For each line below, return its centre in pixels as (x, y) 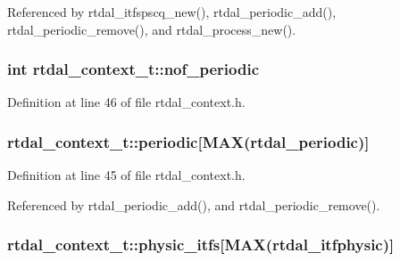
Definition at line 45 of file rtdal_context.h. (126, 175)
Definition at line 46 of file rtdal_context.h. (126, 102)
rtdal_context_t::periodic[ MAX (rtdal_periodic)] (188, 141)
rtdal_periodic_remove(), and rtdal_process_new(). (152, 29)
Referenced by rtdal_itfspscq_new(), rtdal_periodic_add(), (172, 12)
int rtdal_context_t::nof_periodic (133, 69)
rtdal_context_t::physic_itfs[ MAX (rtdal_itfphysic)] (201, 245)
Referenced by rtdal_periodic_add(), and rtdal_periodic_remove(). (194, 204)
